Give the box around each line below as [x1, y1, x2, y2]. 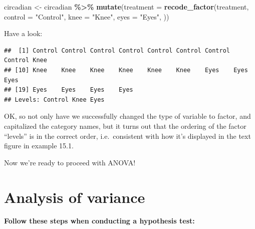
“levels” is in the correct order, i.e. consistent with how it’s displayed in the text [4, 130, 251, 141]
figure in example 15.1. [4, 140, 74, 151]
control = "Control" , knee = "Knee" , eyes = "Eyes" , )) [4, 11, 169, 22]
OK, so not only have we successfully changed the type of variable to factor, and [4, 111, 251, 121]
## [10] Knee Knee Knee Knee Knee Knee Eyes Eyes [4, 66, 248, 74]
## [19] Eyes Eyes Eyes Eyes [4, 86, 133, 94]
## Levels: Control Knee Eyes [4, 96, 105, 103]
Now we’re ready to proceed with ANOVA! [4, 157, 136, 167]
